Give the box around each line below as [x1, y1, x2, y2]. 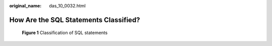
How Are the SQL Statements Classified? [9, 15, 141, 24]
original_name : [9, 3, 42, 8]
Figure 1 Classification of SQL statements [22, 30, 108, 36]
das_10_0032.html [49, 3, 86, 8]
